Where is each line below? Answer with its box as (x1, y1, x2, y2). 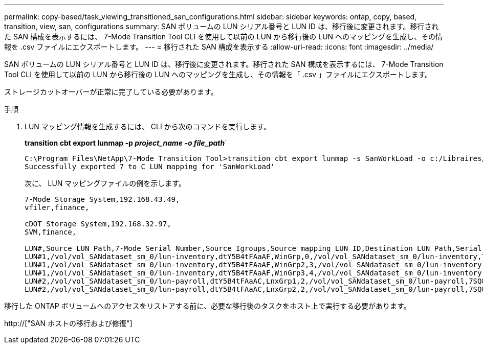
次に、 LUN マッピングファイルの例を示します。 (25, 179, 186, 188)
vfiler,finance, (25, 203, 90, 212)
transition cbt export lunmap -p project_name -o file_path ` (25, 138, 227, 147)
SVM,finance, (25, 228, 77, 236)
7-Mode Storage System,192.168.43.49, (25, 195, 180, 203)
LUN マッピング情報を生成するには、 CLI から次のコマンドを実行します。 (25, 122, 271, 131)
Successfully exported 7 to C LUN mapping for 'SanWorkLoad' (25, 163, 275, 171)
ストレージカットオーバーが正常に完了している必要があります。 (4, 87, 218, 96)
